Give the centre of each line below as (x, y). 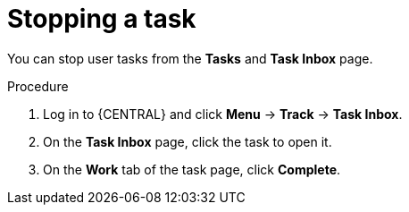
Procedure (38, 86)
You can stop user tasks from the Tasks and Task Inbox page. (190, 58)
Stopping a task (102, 19)
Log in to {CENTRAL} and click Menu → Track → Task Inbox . (223, 114)
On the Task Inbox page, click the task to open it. (188, 141)
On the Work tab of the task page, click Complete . (192, 169)
